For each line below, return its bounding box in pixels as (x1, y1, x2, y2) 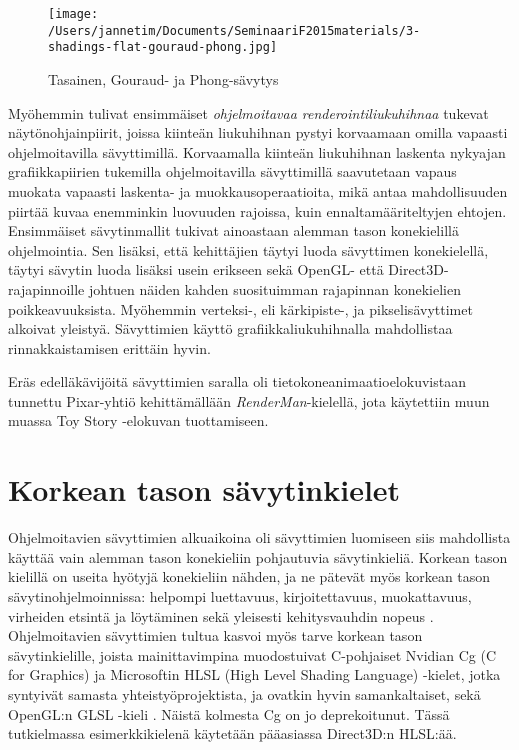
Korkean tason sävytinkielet (8, 469, 401, 510)
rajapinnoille (8, 278, 85, 299)
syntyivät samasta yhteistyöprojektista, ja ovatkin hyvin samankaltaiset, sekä (8, 683, 481, 704)
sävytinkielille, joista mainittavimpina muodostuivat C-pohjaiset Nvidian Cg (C (8, 644, 497, 665)
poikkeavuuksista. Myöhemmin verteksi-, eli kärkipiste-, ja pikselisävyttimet (8, 298, 473, 319)
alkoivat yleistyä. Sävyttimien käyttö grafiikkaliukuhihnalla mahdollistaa (8, 318, 453, 339)
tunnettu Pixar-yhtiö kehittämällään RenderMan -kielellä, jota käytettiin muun (8, 390, 490, 411)
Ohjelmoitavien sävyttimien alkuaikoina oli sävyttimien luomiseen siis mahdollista (8, 527, 511, 548)
